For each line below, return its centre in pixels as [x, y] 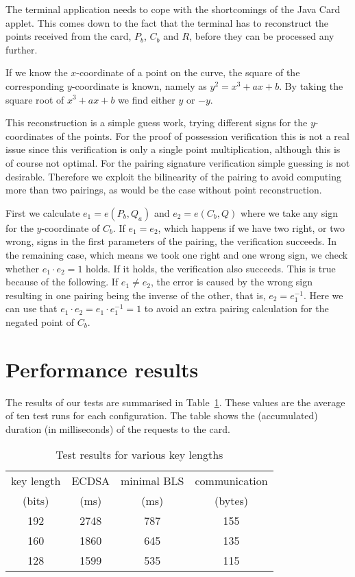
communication [231, 481]
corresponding [35, 85]
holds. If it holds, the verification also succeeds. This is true [211, 268]
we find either [147, 99]
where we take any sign [289, 212]
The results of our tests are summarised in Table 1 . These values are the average [175, 402]
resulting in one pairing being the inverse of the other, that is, [136, 295]
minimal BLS [152, 481]
